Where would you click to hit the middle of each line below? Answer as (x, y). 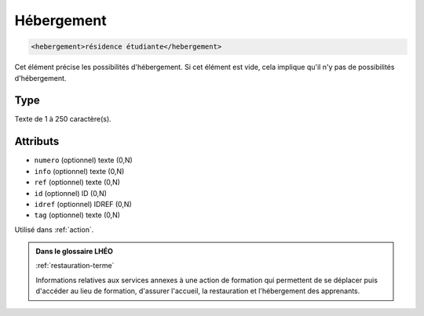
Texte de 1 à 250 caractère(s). (63, 119)
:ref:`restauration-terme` (75, 266)
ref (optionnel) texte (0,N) (77, 182)
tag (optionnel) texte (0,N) (77, 215)
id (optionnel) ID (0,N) (71, 193)
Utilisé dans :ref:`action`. (54, 229)
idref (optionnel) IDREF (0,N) (83, 204)
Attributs (37, 142)
